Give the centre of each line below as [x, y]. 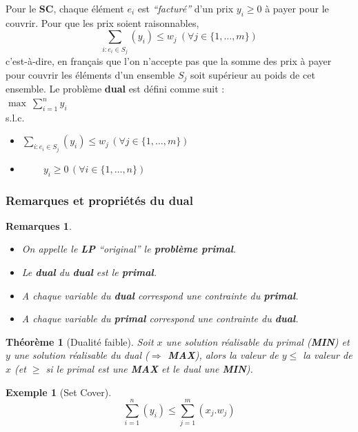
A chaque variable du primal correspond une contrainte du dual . [160, 318]
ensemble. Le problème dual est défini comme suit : [115, 89]
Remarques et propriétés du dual [99, 200]
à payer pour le [297, 8]
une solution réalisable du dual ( [81, 355]
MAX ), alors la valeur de [223, 355]
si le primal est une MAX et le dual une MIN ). [149, 369]
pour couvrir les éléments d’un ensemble [90, 74]
